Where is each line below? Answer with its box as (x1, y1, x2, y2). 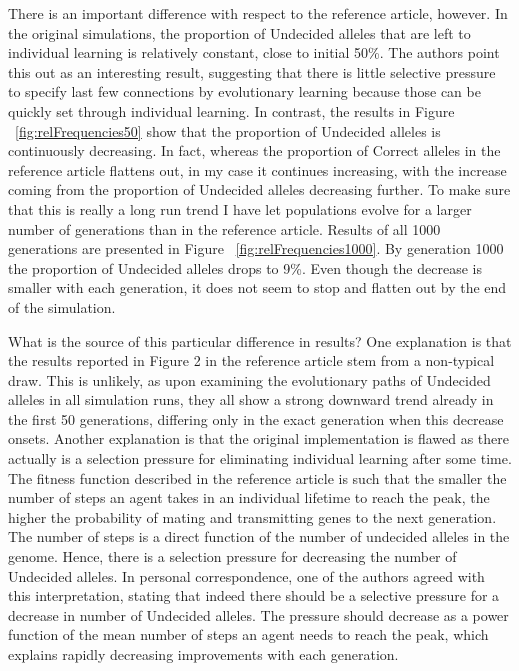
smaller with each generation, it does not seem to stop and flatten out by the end (8, 277, 507, 298)
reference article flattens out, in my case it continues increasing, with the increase (8, 159, 507, 180)
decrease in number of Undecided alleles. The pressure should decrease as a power (8, 604, 509, 625)
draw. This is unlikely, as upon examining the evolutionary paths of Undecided (8, 369, 491, 390)
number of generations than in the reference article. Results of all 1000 (8, 218, 441, 239)
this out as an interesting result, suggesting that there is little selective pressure (8, 61, 496, 82)
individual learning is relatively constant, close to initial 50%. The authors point (8, 42, 500, 63)
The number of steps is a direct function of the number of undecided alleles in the (8, 526, 510, 547)
